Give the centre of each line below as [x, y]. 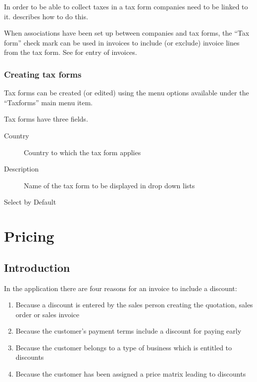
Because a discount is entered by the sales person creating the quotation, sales [134, 305]
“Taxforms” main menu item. [48, 102]
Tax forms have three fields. [46, 119]
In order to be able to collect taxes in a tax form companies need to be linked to [126, 6]
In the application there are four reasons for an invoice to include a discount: [121, 288]
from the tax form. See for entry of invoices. [71, 52]
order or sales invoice [47, 314]
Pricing [29, 236]
